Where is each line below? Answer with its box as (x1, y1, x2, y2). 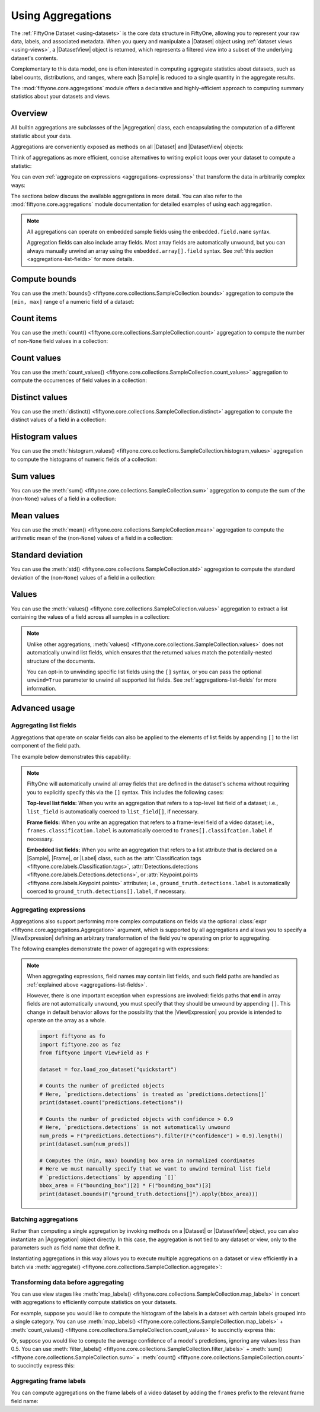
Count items (11, 313, 57, 323)
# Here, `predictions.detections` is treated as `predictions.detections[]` (39, 1090, 268, 1098)
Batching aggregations (11, 1215, 78, 1223)
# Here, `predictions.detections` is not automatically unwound (39, 1124, 231, 1131)
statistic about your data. (11, 132, 72, 139)
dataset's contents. (11, 54, 59, 62)
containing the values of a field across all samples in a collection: (11, 613, 170, 620)
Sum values (11, 471, 56, 481)
